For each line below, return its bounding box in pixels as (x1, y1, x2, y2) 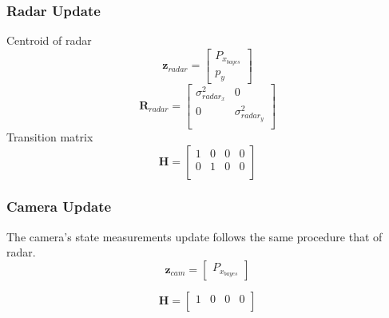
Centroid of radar (6, 32, 92, 49)
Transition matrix (6, 128, 93, 145)
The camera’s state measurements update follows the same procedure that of (6, 228, 383, 244)
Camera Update (6, 197, 112, 217)
